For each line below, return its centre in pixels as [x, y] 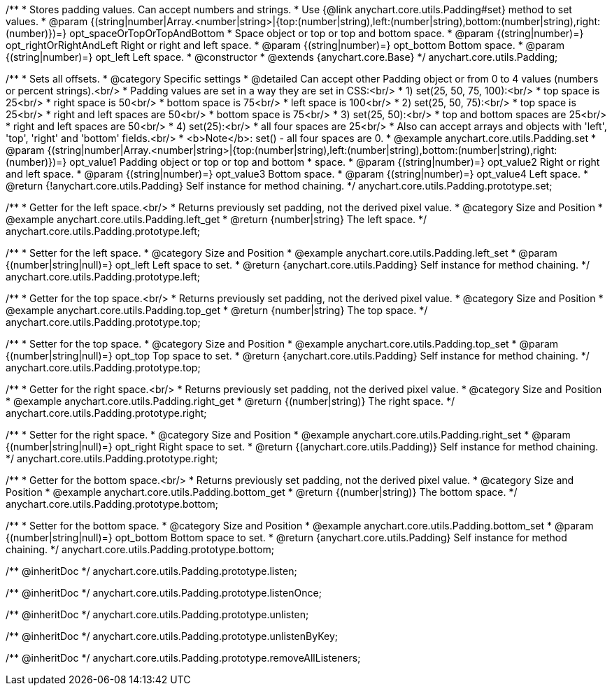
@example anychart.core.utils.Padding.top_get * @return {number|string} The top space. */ [217, 310]
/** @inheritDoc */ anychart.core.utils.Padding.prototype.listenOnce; [164, 593]
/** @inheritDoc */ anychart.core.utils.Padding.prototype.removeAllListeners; [183, 658]
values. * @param [47, 21]
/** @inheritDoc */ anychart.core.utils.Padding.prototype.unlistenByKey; [172, 636]
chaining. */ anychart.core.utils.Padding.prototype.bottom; [140, 549]
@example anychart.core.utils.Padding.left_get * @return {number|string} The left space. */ [216, 219]
